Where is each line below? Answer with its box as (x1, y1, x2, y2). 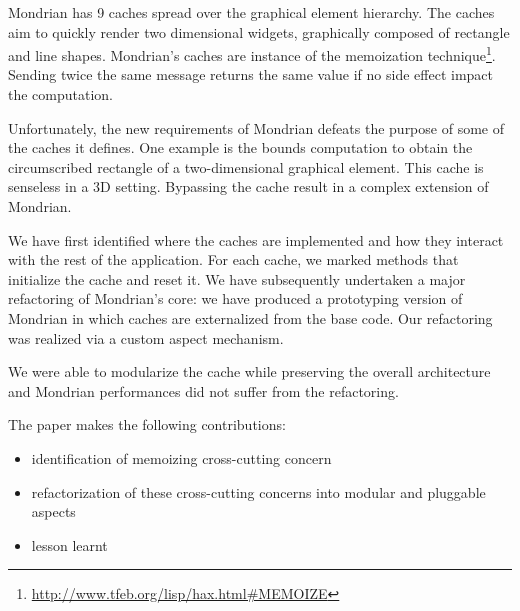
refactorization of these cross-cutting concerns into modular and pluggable (31, 481, 486, 502)
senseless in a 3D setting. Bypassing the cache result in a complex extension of (8, 176, 489, 197)
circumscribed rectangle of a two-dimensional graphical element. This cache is (8, 156, 484, 177)
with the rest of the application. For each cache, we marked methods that (8, 249, 459, 270)
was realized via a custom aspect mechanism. (8, 327, 284, 348)
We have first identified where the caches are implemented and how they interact (8, 229, 504, 250)
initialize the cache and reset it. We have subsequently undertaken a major (8, 268, 466, 289)
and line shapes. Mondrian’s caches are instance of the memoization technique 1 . (8, 42, 496, 65)
